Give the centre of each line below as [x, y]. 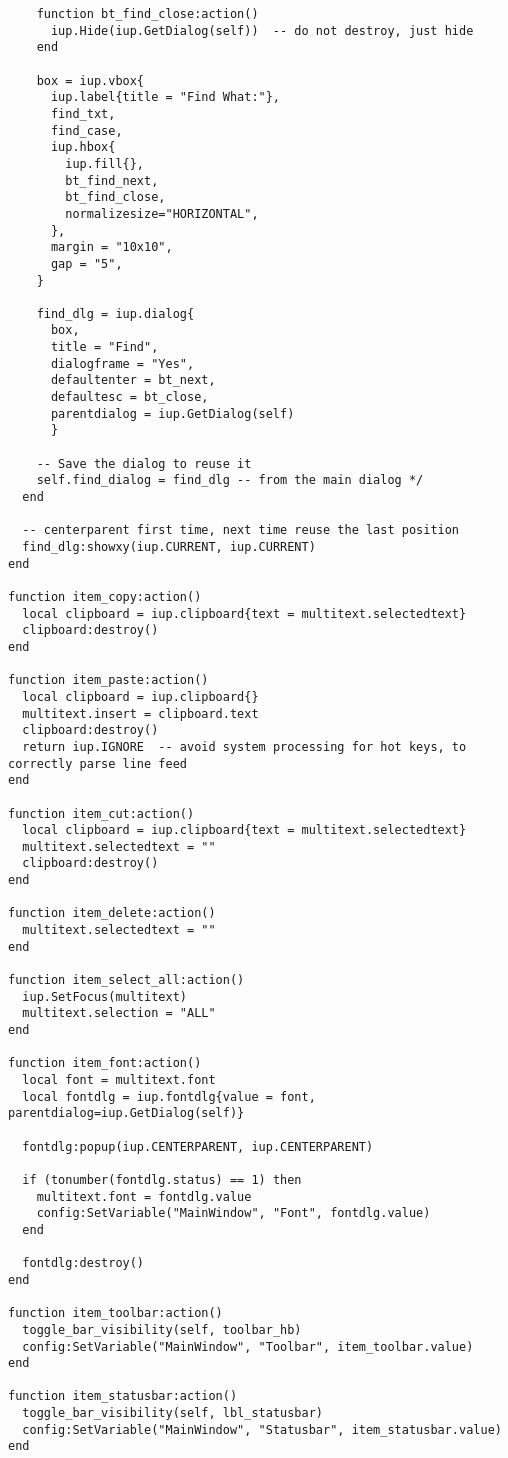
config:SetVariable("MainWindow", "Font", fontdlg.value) [233, 1213]
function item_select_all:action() [126, 980]
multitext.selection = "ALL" [119, 1013]
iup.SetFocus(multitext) [104, 996]
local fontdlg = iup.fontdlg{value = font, [169, 1096]
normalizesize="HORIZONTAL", [162, 213]
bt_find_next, [112, 180]
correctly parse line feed [97, 763]
